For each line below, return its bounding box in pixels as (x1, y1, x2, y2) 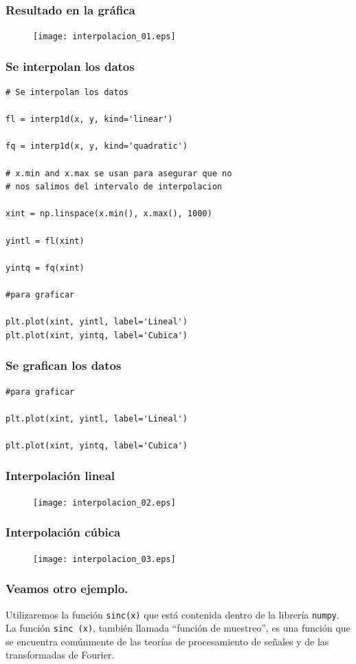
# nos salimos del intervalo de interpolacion (5, 182, 222, 192)
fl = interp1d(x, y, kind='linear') (5, 114, 173, 125)
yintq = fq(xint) (5, 262, 85, 273)
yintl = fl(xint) (5, 236, 85, 246)
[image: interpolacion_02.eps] (33, 497, 176, 508)
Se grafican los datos (5, 357, 122, 374)
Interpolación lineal (5, 467, 115, 484)
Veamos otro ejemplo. (5, 580, 129, 597)
